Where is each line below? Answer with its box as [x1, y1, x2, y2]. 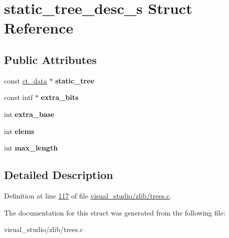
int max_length [4, 142, 58, 153]
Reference [4, 17, 73, 38]
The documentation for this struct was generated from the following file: [4, 207, 225, 217]
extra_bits [40, 92, 78, 102]
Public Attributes [4, 51, 97, 67]
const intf [4, 92, 33, 102]
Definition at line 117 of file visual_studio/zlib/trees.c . [4, 190, 171, 200]
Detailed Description [4, 167, 113, 182]
